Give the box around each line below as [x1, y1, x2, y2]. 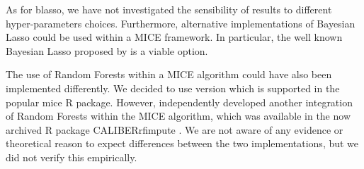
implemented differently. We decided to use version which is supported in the [6, 80, 340, 95]
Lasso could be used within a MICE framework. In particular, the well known [6, 30, 343, 44]
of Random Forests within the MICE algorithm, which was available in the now [6, 108, 351, 123]
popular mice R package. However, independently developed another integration [6, 94, 353, 109]
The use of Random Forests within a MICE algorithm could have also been [6, 67, 332, 82]
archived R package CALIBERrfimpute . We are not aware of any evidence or [6, 122, 343, 137]
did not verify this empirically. [6, 149, 137, 164]
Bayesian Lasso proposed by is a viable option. [6, 43, 208, 58]
